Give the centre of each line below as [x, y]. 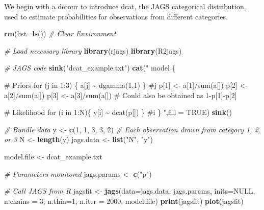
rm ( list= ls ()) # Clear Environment [60, 33]
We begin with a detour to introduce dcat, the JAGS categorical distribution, [125, 6]
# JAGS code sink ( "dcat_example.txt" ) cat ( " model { [90, 68]
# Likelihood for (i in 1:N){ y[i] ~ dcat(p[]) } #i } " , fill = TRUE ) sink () [118, 112]
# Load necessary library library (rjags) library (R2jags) [93, 50]
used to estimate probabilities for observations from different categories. [116, 16]
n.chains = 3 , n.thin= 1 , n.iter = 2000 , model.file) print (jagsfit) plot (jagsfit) [124, 201]
